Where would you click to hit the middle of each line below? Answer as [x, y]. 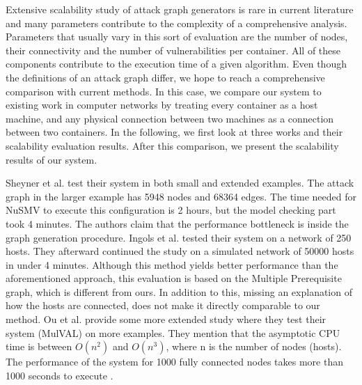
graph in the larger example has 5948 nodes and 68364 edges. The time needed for [181, 196]
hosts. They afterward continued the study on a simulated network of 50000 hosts [180, 251]
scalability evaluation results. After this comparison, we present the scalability [172, 145]
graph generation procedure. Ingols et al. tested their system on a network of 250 [179, 237]
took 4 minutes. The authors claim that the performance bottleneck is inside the [177, 223]
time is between [39, 346]
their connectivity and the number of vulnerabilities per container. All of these [173, 50]
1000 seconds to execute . [60, 375]
